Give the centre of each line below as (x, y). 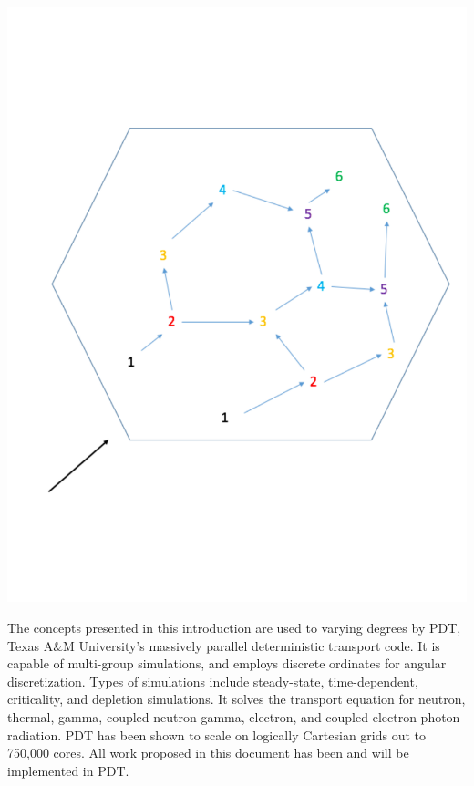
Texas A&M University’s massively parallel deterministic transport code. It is (224, 645)
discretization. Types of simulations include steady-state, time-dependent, (213, 681)
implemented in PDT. (68, 770)
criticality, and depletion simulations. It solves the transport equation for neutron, (237, 699)
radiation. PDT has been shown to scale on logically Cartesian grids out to (217, 734)
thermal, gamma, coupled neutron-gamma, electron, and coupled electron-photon (234, 717)
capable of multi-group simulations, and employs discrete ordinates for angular (227, 663)
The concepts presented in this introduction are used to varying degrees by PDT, (234, 628)
